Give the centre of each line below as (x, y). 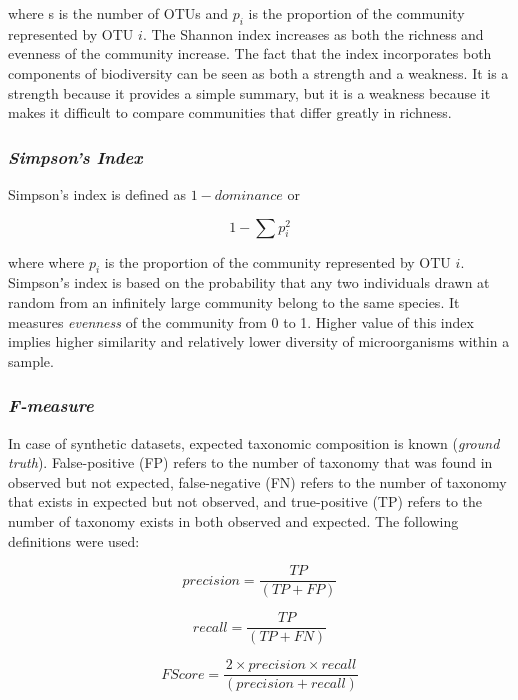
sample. (31, 360)
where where (46, 261)
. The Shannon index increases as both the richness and (313, 33)
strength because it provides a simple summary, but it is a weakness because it (249, 92)
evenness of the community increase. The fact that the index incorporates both (250, 53)
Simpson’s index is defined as (97, 193)
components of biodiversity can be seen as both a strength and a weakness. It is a (258, 72)
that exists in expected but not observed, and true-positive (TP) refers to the (245, 501)
